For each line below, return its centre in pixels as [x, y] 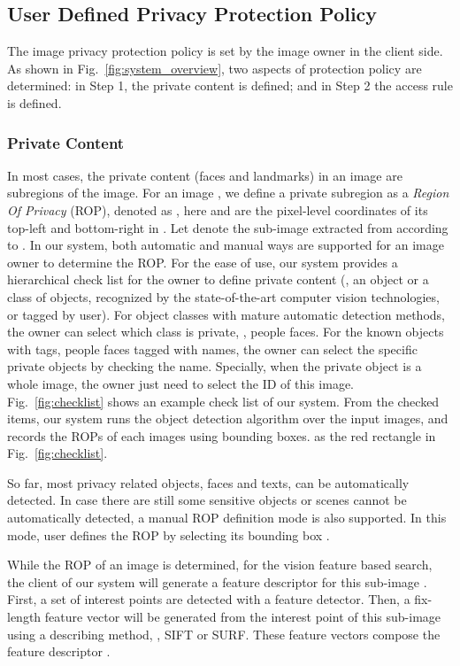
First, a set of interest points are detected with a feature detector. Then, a [209, 599]
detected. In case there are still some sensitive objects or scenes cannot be [207, 500]
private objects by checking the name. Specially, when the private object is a [215, 366]
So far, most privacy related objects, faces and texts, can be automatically [208, 482]
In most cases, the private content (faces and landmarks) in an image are [205, 175]
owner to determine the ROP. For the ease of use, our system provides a [203, 262]
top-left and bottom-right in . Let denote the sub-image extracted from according [228, 227]
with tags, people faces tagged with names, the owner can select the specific [212, 348]
